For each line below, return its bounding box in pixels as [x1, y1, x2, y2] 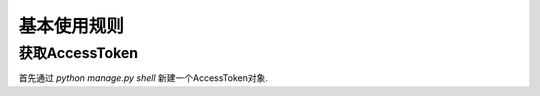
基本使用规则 [18, 15, 125, 37]
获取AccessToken [18, 44, 139, 62]
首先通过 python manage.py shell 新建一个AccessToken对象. [18, 72, 269, 84]
